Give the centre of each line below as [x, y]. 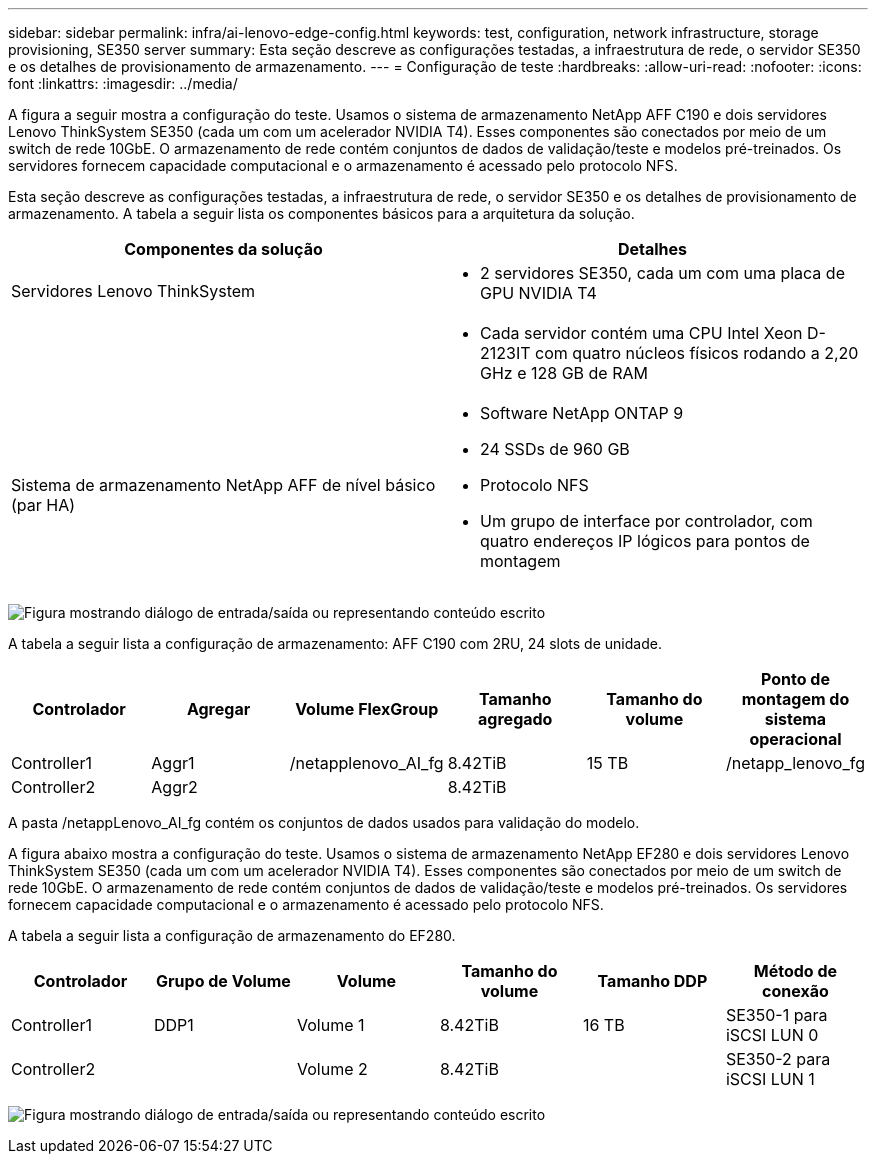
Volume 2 [332, 1069]
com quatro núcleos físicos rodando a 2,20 [697, 353]
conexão [795, 991]
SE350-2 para [778, 1059]
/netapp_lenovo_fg [795, 763]
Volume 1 [330, 1025]
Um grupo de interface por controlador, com [646, 521]
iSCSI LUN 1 [770, 1079]
